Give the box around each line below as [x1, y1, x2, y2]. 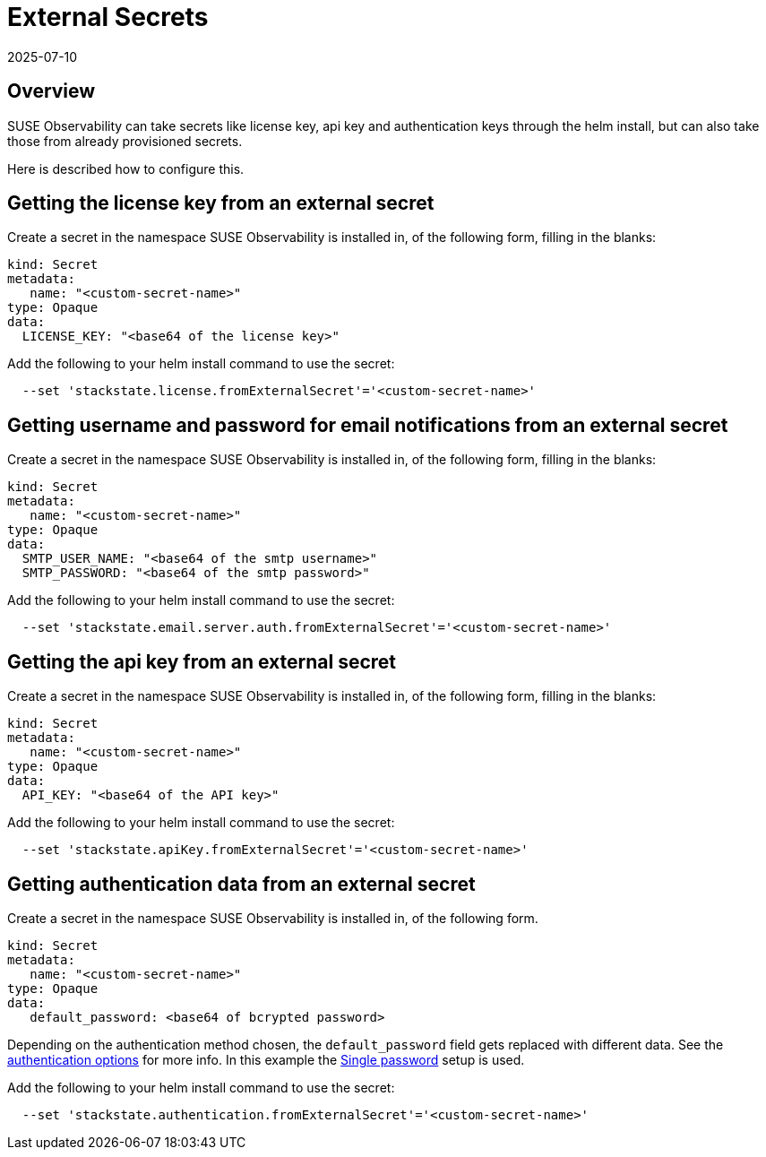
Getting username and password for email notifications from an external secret [7, 413, 728, 436]
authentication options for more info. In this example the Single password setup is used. [7, 1051, 525, 1067]
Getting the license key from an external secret [7, 192, 435, 215]
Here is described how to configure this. [7, 160, 245, 177]
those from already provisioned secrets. [7, 133, 243, 149]
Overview [7, 80, 96, 103]
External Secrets [7, 2, 209, 32]
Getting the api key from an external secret [7, 650, 396, 673]
